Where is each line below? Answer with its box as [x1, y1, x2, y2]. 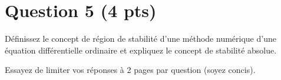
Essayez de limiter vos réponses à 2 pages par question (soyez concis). [5, 64, 256, 76]
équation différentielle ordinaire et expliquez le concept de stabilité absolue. [5, 44, 277, 56]
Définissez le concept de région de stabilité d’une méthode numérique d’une [5, 32, 276, 45]
